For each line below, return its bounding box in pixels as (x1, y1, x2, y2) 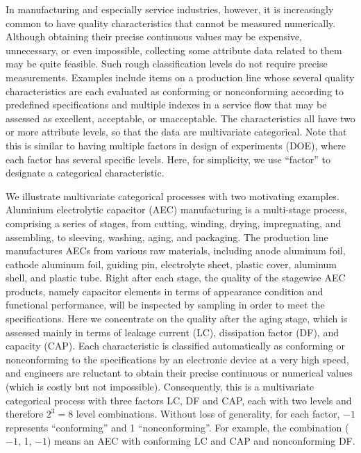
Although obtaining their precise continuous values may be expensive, (6, 29, 303, 44)
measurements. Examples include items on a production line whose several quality (6, 69, 355, 84)
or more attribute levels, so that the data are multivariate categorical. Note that (6, 124, 347, 139)
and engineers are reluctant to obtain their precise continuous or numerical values (6, 365, 353, 380)
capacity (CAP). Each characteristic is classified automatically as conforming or (6, 338, 345, 353)
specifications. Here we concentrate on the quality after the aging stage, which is (6, 311, 348, 326)
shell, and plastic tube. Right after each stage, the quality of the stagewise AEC (6, 270, 346, 285)
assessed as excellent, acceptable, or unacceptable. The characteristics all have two (6, 110, 355, 125)
